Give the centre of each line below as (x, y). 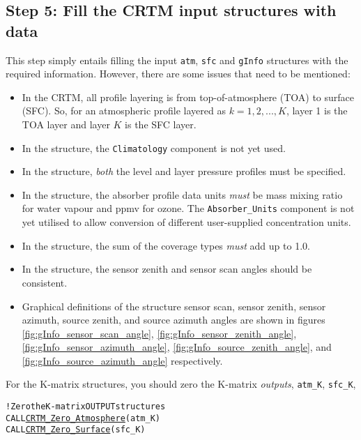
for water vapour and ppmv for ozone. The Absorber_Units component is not (188, 208)
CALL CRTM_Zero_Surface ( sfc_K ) (76, 430)
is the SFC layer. (161, 124)
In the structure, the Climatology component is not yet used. (154, 147)
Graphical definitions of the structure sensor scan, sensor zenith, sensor (174, 306)
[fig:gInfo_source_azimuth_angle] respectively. (122, 360)
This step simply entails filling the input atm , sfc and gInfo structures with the (177, 60)
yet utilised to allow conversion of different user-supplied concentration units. (186, 222)
